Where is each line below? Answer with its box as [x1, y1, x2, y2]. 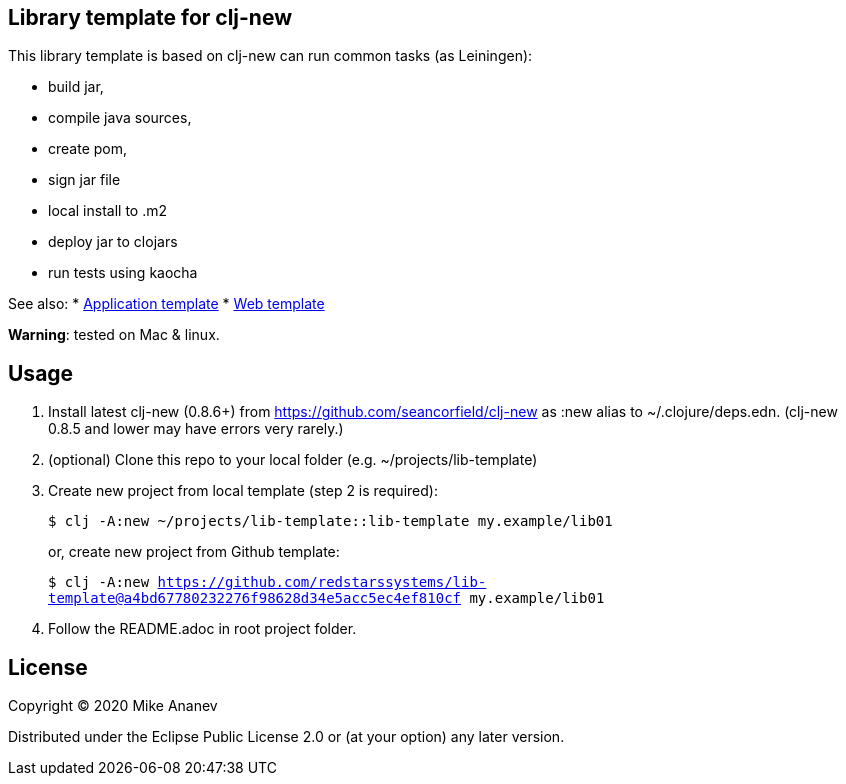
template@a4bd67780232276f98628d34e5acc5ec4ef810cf [48, 590, 462, 607]
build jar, [48, 78, 104, 96]
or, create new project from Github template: [48, 543, 340, 561]
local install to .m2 [48, 202, 167, 220]
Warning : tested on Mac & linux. [8, 326, 220, 344]
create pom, [48, 140, 128, 158]
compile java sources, [48, 109, 192, 127]
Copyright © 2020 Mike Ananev [8, 697, 218, 715]
